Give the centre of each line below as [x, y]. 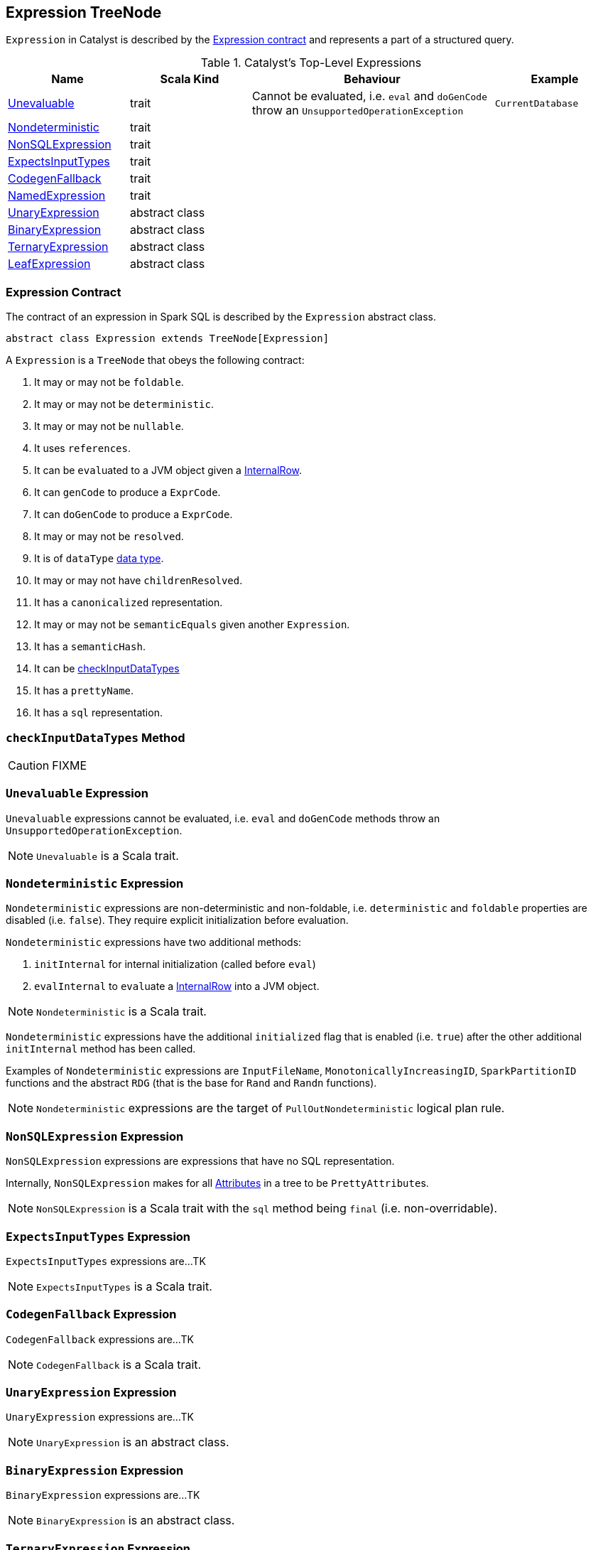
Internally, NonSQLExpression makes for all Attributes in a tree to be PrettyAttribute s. [217, 1183]
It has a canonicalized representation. [129, 603]
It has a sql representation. [98, 713]
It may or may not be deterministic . [124, 404]
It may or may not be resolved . [109, 537]
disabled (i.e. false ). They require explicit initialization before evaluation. [177, 920]
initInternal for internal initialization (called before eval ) [175, 964]
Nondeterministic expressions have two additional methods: [154, 942]
